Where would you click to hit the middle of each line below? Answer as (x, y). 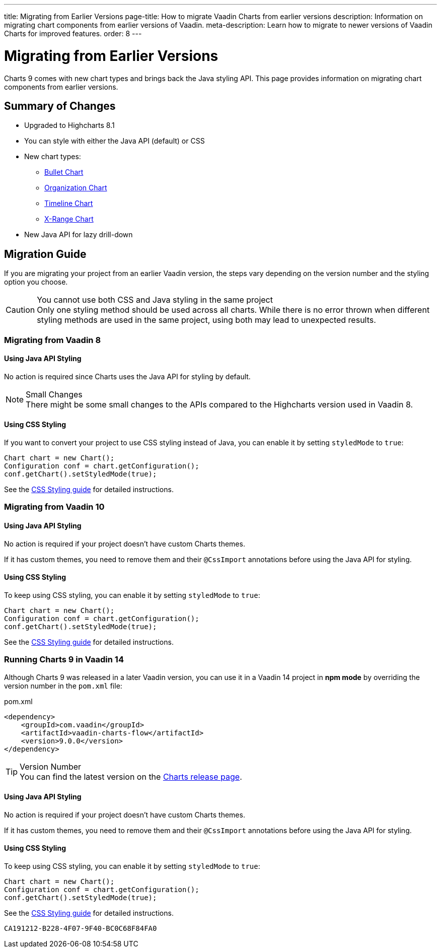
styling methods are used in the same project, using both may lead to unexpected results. (206, 320)
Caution (20, 310)
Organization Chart (76, 188)
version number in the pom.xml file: (63, 686)
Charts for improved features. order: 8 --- (73, 33)
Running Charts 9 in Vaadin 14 (64, 660)
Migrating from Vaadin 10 (54, 507)
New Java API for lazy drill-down (79, 235)
